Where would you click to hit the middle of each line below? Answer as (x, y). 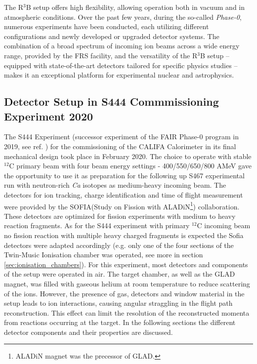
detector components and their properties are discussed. (88, 332)
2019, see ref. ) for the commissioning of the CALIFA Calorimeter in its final (120, 146)
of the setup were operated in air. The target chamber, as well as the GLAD (120, 274)
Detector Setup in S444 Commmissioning (111, 101)
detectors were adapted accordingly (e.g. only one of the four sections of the (119, 245)
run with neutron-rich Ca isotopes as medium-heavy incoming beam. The (115, 185)
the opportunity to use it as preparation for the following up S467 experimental (124, 175)
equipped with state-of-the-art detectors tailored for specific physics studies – (121, 65)
